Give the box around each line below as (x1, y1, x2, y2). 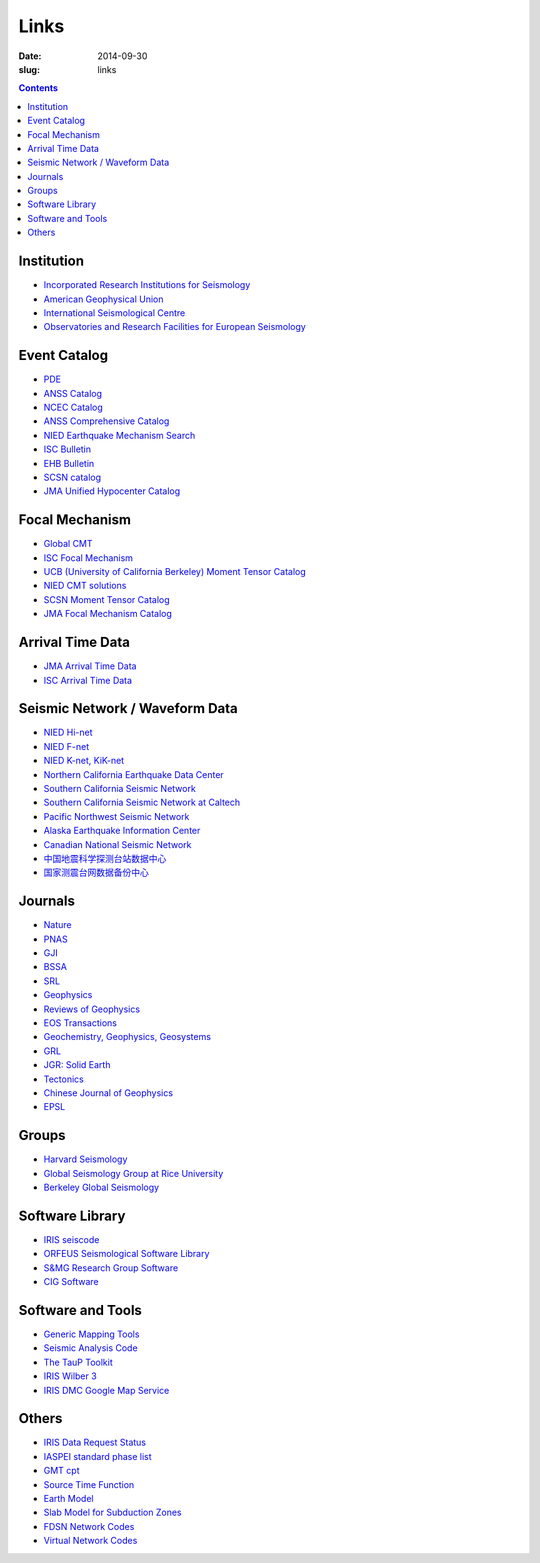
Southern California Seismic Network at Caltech (43, 796, 241, 809)
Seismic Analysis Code (43, 1342, 139, 1354)
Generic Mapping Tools (43, 1328, 140, 1340)
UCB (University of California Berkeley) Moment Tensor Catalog (43, 566, 307, 578)
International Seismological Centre (43, 306, 186, 319)
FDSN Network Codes (43, 1520, 135, 1532)
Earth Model (43, 1493, 94, 1504)
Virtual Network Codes (43, 1535, 138, 1547)
